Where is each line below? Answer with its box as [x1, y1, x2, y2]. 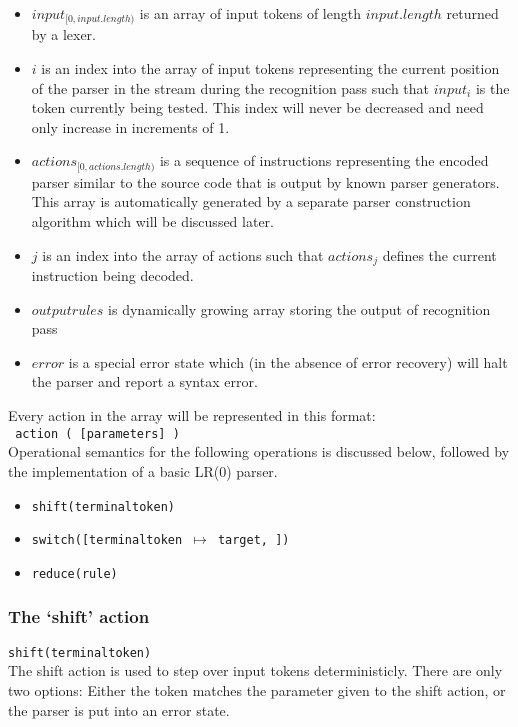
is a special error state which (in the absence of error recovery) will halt [68, 351, 508, 372]
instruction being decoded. [31, 265, 194, 286]
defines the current [382, 244, 497, 265]
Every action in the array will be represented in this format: [8, 405, 376, 426]
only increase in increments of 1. [31, 116, 230, 137]
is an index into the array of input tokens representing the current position [41, 58, 500, 79]
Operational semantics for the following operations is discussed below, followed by [8, 441, 510, 462]
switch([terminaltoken [31, 533, 183, 548]
